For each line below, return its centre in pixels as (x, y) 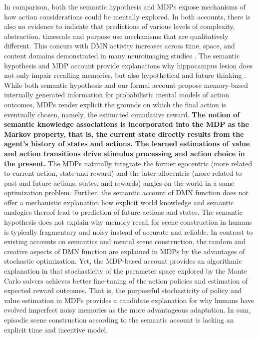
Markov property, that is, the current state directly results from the (124, 134)
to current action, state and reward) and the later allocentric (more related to (123, 173)
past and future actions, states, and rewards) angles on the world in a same (119, 182)
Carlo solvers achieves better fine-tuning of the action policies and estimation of (126, 280)
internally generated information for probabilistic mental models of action (117, 95)
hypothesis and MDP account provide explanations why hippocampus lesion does (128, 65)
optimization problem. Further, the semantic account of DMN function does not (126, 192)
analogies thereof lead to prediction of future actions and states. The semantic (124, 212)
